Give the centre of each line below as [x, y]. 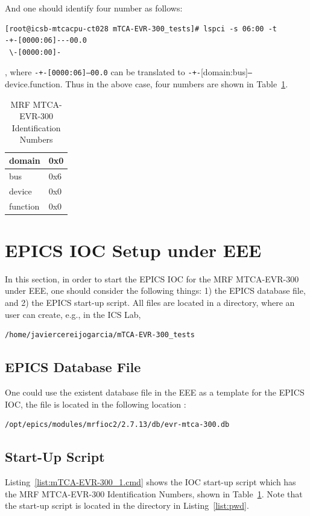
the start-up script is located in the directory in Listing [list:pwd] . [127, 505]
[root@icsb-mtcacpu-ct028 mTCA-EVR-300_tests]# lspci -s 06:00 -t [141, 29]
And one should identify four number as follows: [94, 8]
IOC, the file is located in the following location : [96, 404]
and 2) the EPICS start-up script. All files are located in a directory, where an [150, 302]
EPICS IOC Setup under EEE [133, 250]
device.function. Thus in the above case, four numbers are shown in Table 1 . [147, 84]
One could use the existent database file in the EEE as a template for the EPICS [155, 392]
